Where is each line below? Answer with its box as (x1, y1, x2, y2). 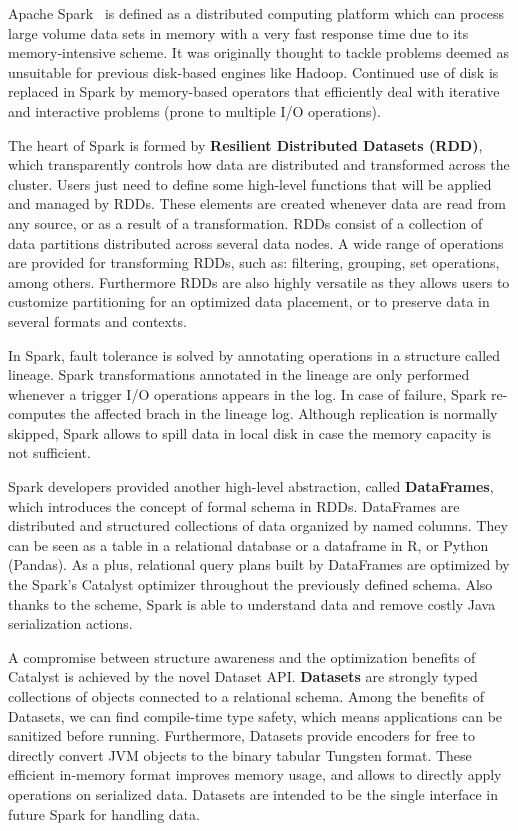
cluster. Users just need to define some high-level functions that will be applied (8, 173, 492, 194)
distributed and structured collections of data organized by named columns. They (8, 515, 508, 536)
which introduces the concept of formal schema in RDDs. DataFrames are (8, 495, 460, 516)
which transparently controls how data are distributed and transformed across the (8, 154, 510, 175)
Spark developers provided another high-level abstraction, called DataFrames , (8, 476, 494, 497)
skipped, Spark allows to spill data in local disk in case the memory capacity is (8, 422, 492, 443)
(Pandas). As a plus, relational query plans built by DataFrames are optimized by (8, 554, 510, 575)
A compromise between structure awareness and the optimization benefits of (8, 646, 476, 667)
